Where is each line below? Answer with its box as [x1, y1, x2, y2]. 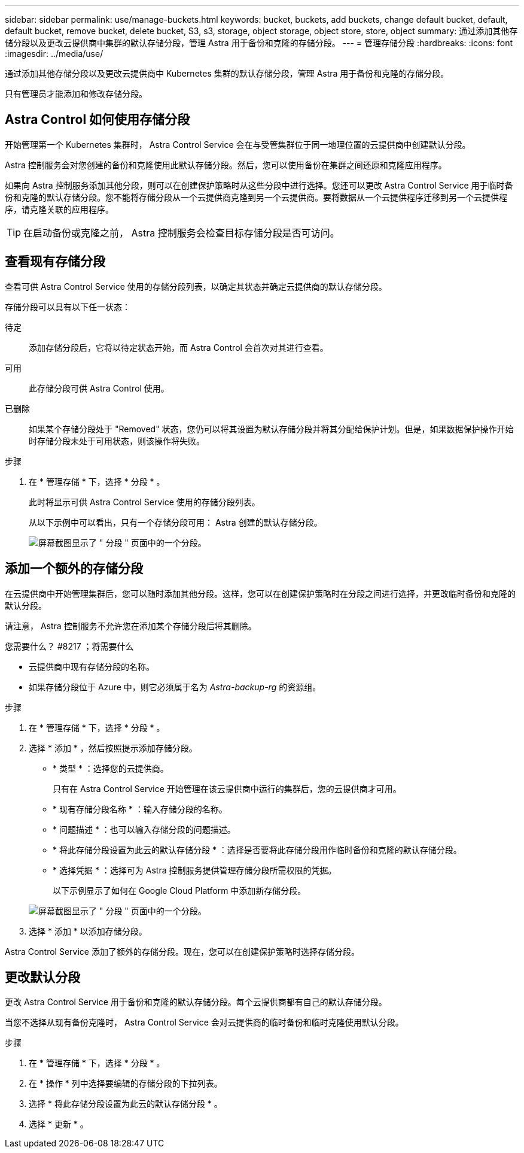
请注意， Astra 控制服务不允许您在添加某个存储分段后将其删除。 [5, 620, 257, 631]
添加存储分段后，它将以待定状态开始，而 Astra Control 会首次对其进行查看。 [29, 342, 328, 353]
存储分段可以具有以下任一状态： [5, 301, 130, 312]
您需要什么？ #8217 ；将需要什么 [5, 641, 134, 651]
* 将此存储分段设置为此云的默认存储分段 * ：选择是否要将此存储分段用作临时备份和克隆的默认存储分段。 [53, 844, 462, 855]
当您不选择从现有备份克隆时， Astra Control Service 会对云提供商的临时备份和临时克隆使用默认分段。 [5, 1017, 404, 1028]
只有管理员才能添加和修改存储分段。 [5, 89, 147, 99]
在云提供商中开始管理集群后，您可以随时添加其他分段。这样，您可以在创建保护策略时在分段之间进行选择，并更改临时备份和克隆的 [5, 588, 516, 599]
